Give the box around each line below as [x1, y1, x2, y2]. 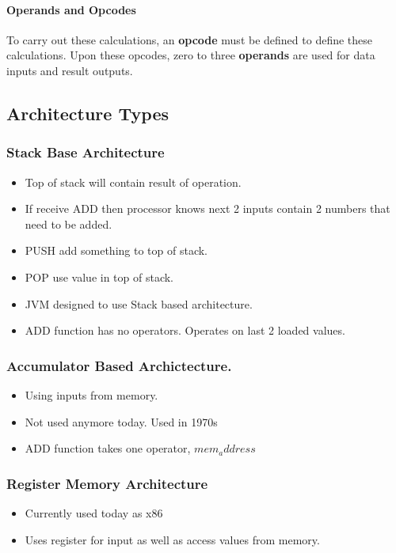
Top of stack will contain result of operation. [25, 173, 242, 190]
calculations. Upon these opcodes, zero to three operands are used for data [6, 47, 375, 63]
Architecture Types [6, 100, 169, 125]
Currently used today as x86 [25, 504, 163, 521]
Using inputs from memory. [25, 386, 158, 403]
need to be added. [25, 215, 112, 232]
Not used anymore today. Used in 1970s [25, 413, 218, 430]
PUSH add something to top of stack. [25, 242, 208, 259]
